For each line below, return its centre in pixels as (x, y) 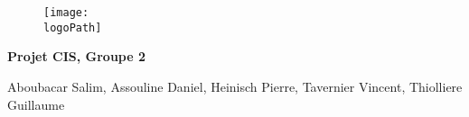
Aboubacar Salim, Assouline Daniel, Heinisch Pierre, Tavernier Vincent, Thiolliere (235, 86)
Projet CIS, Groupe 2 (77, 56)
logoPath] (73, 27)
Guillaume (36, 104)
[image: (66, 13)
